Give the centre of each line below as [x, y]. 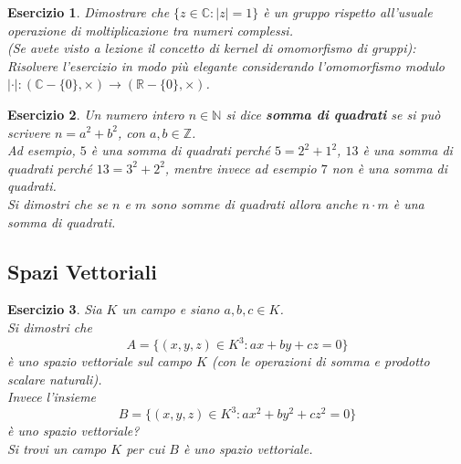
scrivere [29, 132]
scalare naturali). [55, 379]
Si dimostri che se [58, 203]
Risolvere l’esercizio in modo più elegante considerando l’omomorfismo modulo [226, 65]
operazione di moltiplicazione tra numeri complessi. [150, 30]
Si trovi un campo [57, 448]
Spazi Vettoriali [82, 271]
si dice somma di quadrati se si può [333, 114]
